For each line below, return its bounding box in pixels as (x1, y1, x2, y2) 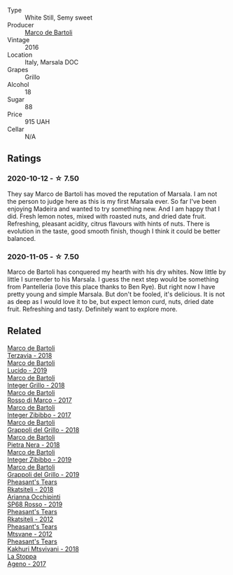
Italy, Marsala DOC (24, 58, 79, 66)
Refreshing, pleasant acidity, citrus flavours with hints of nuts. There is (7, 219, 211, 228)
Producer (7, 21, 34, 29)
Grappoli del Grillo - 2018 (7, 425, 80, 434)
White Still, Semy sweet (24, 13, 93, 22)
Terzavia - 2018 (7, 351, 52, 359)
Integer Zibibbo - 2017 (7, 410, 71, 419)
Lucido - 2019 (7, 366, 48, 374)
